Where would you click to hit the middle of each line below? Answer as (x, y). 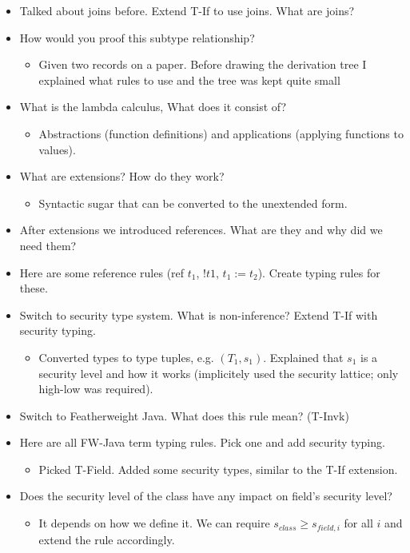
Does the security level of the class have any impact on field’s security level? (206, 496)
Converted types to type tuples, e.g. (126, 357)
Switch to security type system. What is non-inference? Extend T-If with (199, 314)
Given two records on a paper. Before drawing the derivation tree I (203, 64)
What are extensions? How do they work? (122, 176)
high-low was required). (96, 389)
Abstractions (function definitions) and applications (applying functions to (221, 133)
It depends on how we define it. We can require (154, 523)
